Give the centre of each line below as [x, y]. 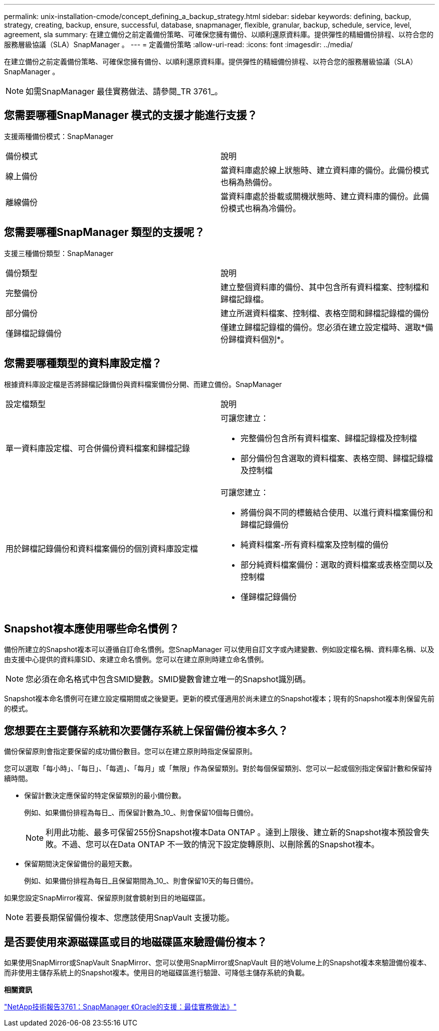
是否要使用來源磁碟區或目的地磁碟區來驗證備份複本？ [136, 942]
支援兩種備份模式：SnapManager [59, 136]
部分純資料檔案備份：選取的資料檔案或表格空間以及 [337, 564]
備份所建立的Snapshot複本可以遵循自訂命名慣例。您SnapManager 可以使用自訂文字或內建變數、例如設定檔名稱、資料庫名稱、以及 [219, 650]
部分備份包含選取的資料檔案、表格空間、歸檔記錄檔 [337, 458]
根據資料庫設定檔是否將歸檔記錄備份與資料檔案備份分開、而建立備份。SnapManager [143, 384]
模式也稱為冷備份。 [265, 208]
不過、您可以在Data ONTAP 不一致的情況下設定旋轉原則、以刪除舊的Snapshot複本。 [221, 845]
